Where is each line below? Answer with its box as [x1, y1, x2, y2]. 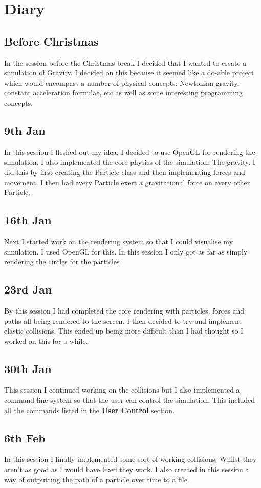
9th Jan [4, 122, 46, 138]
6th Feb [4, 430, 46, 445]
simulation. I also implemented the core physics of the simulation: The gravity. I [4, 157, 255, 167]
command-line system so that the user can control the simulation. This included [4, 395, 255, 405]
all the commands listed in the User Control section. [4, 404, 175, 415]
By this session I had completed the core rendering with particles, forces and [4, 305, 245, 316]
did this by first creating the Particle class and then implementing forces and [4, 166, 245, 177]
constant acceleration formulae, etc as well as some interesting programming [4, 87, 243, 98]
